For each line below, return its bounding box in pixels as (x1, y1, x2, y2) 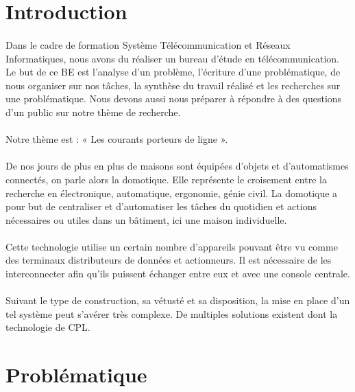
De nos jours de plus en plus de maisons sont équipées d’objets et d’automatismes (5, 159, 349, 173)
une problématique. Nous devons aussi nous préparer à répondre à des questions (5, 91, 342, 106)
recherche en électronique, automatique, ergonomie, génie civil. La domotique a (5, 185, 338, 200)
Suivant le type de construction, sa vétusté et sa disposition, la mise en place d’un (5, 293, 350, 308)
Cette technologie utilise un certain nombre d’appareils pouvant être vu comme (5, 239, 338, 253)
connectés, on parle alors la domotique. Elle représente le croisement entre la (5, 172, 327, 186)
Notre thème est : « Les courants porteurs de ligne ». (5, 132, 228, 146)
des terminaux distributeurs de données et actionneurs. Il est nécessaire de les (5, 253, 332, 267)
